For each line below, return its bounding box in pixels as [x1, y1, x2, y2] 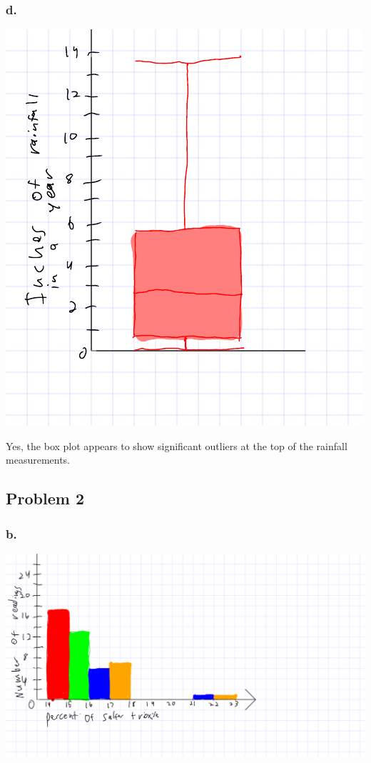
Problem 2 [6, 487, 84, 509]
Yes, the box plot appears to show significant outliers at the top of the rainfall [6, 438, 347, 453]
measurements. [6, 452, 71, 467]
